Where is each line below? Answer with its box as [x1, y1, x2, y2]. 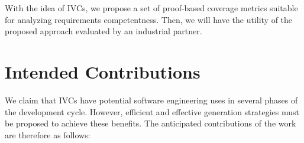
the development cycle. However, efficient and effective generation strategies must [5, 105, 300, 118]
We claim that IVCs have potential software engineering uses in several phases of [5, 93, 298, 106]
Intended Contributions [5, 59, 200, 83]
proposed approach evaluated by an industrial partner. [5, 25, 202, 37]
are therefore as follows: [5, 128, 90, 141]
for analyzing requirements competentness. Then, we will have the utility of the [5, 13, 293, 25]
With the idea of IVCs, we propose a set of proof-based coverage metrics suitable [5, 2, 298, 14]
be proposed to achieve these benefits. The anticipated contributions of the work [5, 117, 296, 129]
